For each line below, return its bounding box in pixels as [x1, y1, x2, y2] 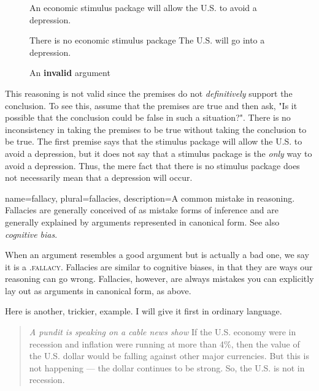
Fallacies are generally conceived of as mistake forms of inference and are [5, 203, 279, 216]
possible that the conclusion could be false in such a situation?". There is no [5, 111, 291, 124]
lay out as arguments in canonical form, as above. [5, 284, 191, 297]
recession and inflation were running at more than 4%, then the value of [29, 337, 300, 350]
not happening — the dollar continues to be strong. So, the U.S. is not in [29, 361, 305, 374]
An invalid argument [29, 66, 110, 79]
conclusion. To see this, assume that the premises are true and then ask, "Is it [5, 99, 298, 112]
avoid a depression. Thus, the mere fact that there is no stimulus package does [5, 159, 300, 172]
